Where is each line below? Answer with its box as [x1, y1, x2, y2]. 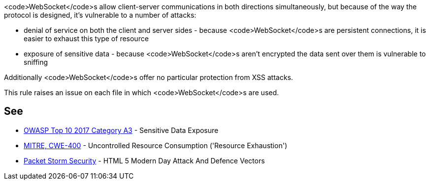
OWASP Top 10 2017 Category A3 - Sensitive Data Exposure [24, 126, 219, 134]
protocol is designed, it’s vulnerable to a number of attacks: [4, 11, 197, 19]
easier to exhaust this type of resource [24, 34, 149, 43]
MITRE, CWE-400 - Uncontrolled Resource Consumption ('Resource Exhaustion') [24, 141, 287, 150]
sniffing [24, 58, 48, 66]
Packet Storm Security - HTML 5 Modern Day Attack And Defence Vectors [24, 156, 265, 165]
